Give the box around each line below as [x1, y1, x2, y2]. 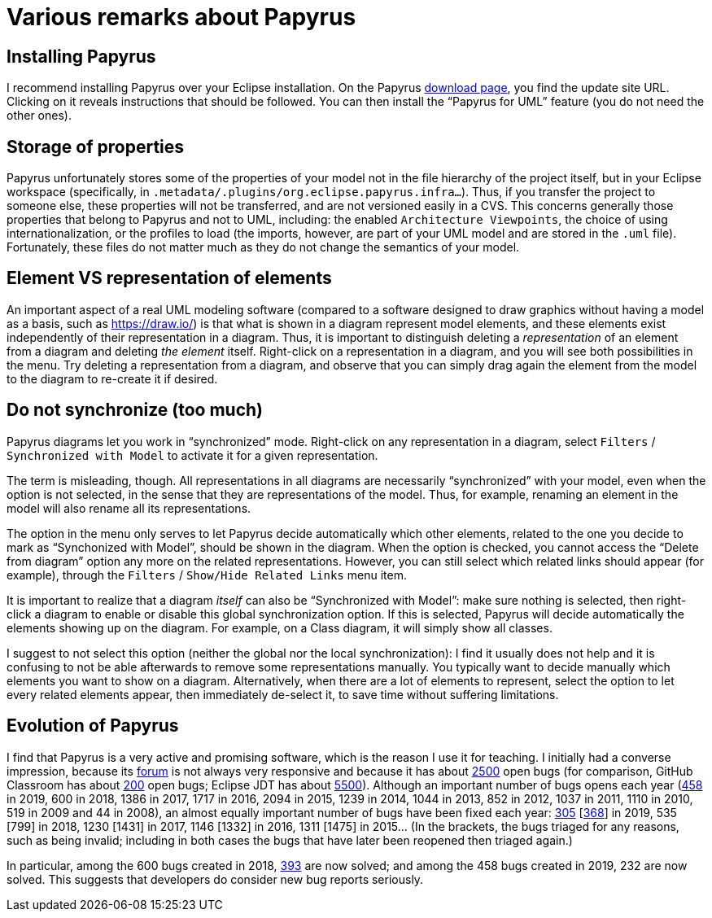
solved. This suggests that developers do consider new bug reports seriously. [7, 872, 424, 886]
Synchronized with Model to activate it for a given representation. [7, 448, 378, 462]
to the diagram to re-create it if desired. [7, 371, 218, 386]
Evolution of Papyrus [7, 715, 179, 737]
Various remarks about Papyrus [7, 3, 356, 31]
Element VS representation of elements [7, 268, 332, 289]
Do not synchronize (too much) [7, 400, 264, 421]
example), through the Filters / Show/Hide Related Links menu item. [7, 567, 407, 582]
